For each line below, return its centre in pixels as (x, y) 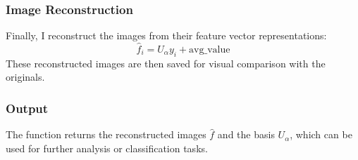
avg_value (210, 50)
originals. (25, 77)
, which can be (321, 134)
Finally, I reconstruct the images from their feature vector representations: (166, 35)
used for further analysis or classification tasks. (107, 148)
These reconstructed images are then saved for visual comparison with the (166, 63)
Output (27, 108)
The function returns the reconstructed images (106, 134)
